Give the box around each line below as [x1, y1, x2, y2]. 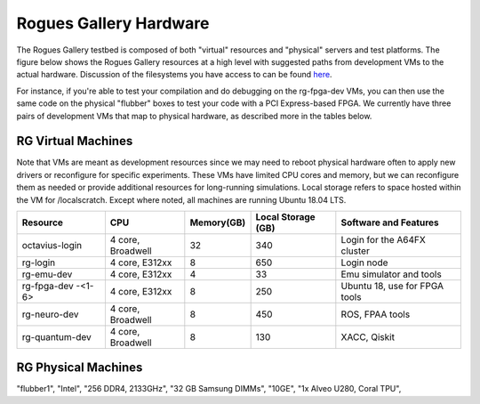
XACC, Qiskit [340, 330, 396, 343]
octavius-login [21, 238, 83, 251]
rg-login [21, 256, 56, 269]
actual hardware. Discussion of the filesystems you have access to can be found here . [16, 69, 332, 80]
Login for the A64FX [340, 233, 426, 246]
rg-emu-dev [21, 268, 73, 280]
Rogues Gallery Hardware [16, 13, 210, 33]
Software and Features [340, 216, 439, 229]
